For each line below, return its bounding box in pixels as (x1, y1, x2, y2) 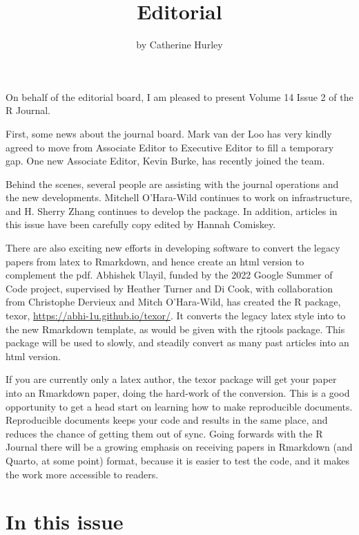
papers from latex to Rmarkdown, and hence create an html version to (6, 254, 304, 268)
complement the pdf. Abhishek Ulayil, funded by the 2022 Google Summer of (6, 267, 333, 282)
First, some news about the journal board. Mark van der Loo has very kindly (6, 126, 332, 140)
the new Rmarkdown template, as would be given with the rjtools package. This (6, 321, 345, 336)
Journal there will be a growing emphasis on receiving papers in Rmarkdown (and (6, 440, 353, 454)
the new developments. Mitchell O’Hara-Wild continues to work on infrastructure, (6, 190, 353, 205)
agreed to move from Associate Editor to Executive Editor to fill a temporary (6, 140, 334, 154)
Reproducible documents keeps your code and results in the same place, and (6, 413, 328, 427)
